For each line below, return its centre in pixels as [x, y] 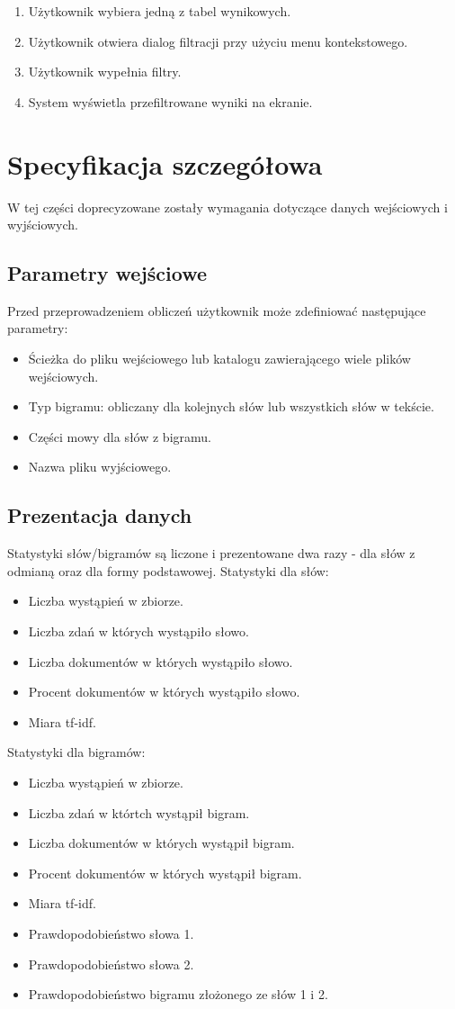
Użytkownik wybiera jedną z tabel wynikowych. [160, 11]
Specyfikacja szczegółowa [165, 163]
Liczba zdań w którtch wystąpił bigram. [139, 812]
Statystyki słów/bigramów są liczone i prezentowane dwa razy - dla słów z [211, 553]
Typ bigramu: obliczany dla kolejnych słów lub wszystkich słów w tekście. [231, 406]
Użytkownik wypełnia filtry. [105, 72]
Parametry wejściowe [107, 273]
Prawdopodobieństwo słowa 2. [111, 964]
